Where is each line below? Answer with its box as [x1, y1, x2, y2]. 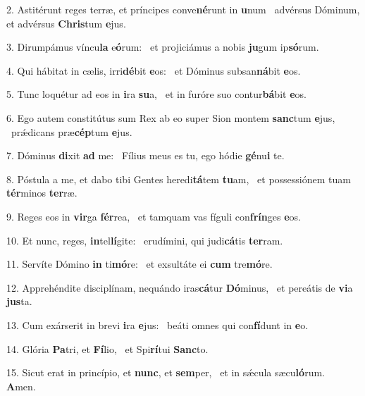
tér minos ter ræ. [6, 185, 78, 200]
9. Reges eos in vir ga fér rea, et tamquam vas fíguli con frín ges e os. [6, 209, 301, 223]
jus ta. [6, 294, 32, 309]
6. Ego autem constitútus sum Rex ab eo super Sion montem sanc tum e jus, [6, 110, 335, 125]
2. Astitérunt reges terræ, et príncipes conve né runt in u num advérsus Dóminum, [6, 2, 360, 16]
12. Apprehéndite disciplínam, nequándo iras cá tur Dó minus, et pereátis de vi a [6, 280, 353, 295]
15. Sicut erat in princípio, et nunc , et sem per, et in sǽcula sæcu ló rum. [6, 365, 325, 380]
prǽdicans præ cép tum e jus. [11, 124, 132, 139]
